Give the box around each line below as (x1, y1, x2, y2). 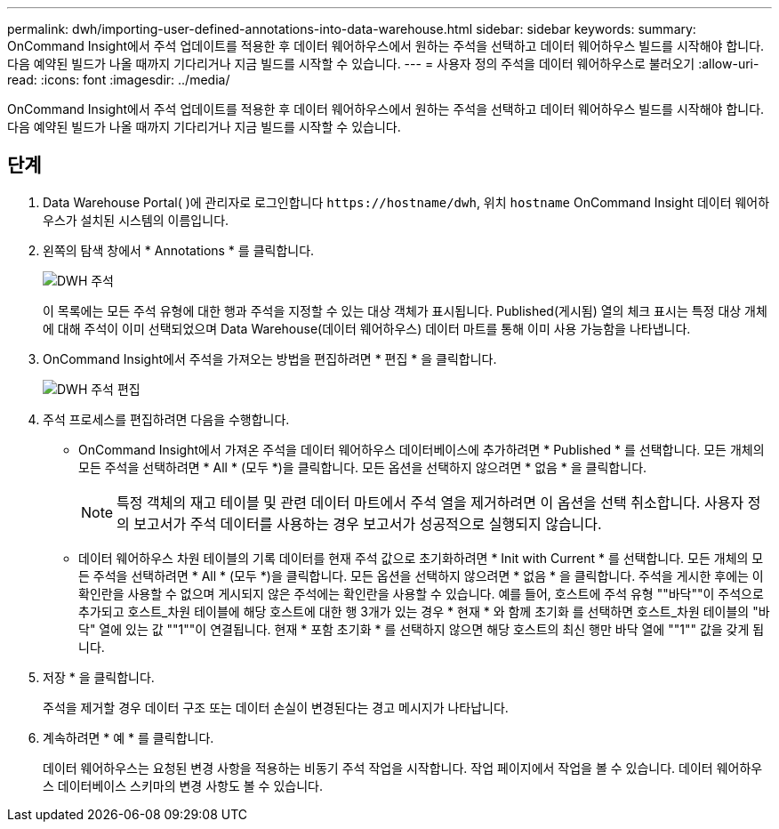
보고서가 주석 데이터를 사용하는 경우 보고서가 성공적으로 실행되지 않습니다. (133, 514, 602, 533)
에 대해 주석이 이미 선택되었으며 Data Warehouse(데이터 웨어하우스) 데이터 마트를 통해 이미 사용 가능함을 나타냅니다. (43, 320, 691, 336)
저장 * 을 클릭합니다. (43, 669, 155, 685)
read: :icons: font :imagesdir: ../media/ (7, 72, 230, 87)
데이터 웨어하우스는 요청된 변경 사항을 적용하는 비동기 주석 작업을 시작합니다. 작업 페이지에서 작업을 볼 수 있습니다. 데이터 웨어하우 (43, 760, 763, 776)
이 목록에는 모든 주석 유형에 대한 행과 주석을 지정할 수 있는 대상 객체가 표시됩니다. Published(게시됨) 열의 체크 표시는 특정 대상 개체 (43, 302, 767, 318)
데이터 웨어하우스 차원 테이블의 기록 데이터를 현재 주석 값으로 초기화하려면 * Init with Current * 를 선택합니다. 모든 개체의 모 (78, 550, 764, 566)
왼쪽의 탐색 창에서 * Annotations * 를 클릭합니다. (43, 242, 315, 258)
